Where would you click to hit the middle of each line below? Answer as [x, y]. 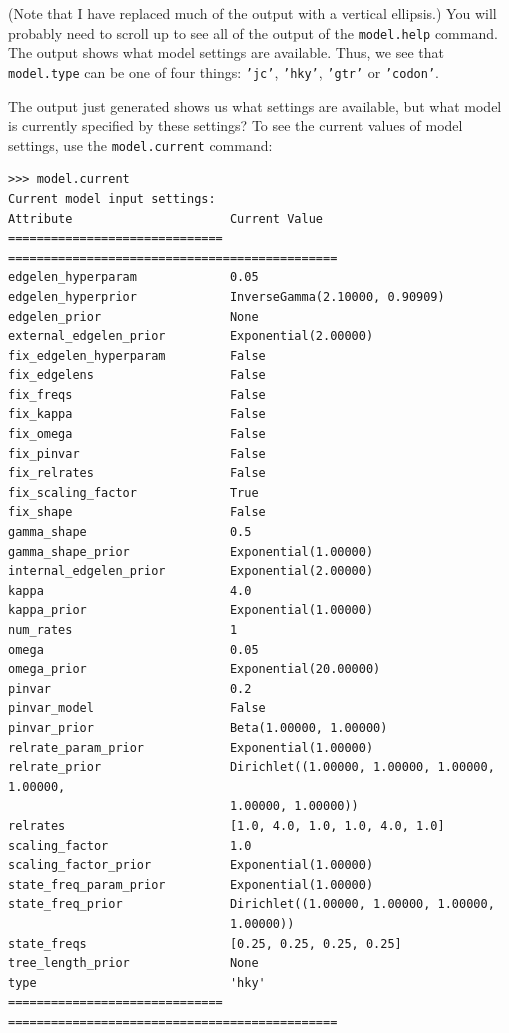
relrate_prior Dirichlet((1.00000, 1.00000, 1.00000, [251, 767]
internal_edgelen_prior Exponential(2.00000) [191, 571]
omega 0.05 [133, 649]
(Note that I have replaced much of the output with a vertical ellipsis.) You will [252, 13]
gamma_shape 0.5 [130, 532]
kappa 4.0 [130, 590]
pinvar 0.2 [130, 688]
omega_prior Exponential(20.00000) [194, 669]
